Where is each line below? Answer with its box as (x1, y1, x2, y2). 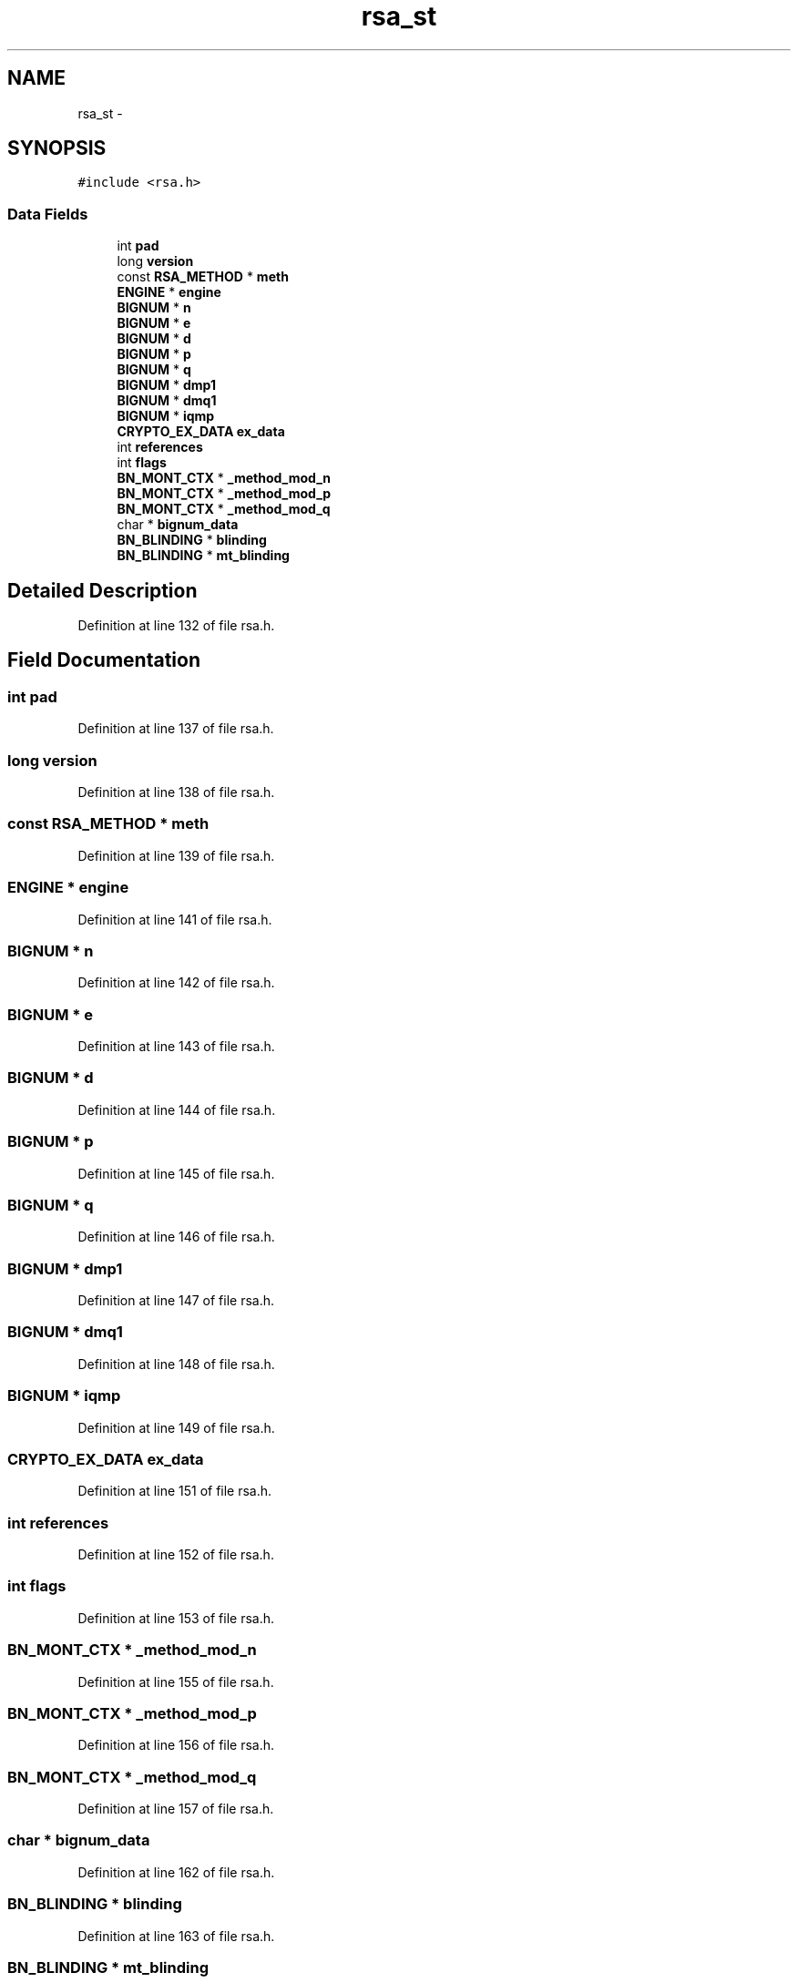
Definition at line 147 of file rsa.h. (77, 1293, 275, 1308)
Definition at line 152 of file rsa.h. (77, 1547, 274, 1562)
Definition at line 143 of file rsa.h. (77, 1038, 275, 1054)
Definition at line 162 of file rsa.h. (77, 1864, 275, 1880)
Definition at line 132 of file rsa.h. (77, 618, 275, 634)
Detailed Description (7, 578, 198, 602)
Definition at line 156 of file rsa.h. (77, 1737, 275, 1753)
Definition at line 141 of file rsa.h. (77, 911, 272, 927)
